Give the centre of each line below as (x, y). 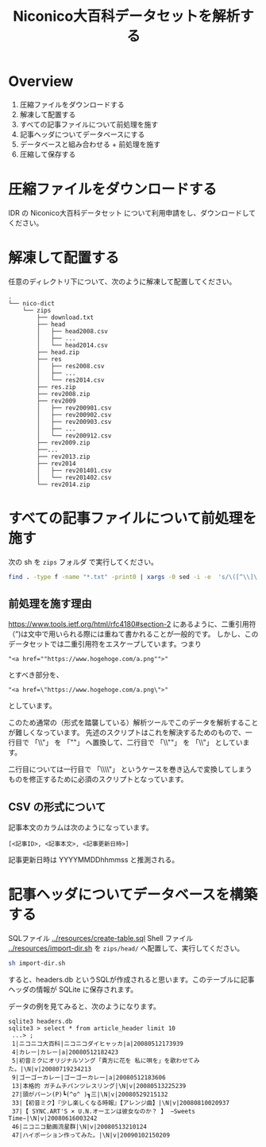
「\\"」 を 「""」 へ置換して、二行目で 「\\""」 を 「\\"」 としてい (137, 743)
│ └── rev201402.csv (74, 477)
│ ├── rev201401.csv (74, 470)
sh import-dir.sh (37, 963)
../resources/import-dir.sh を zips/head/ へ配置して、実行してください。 (126, 948)
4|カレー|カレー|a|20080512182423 (65, 1052)
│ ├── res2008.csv (71, 366)
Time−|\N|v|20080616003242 (53, 1118)
